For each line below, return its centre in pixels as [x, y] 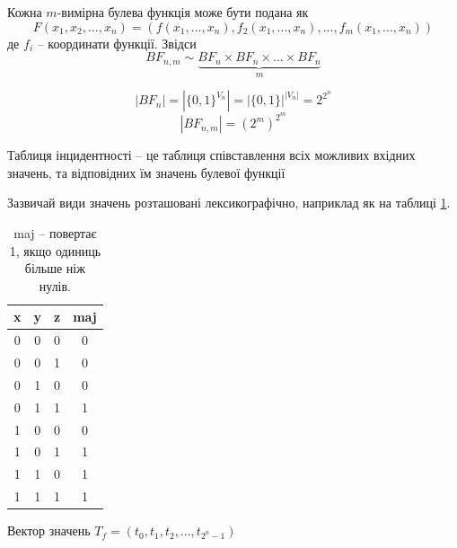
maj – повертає [55, 232]
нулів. [55, 285]
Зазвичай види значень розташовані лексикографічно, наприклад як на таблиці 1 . [229, 203]
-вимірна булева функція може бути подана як [183, 12]
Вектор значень [49, 530]
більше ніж [55, 268]
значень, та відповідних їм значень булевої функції [146, 172]
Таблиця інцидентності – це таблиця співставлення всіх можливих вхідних [211, 155]
